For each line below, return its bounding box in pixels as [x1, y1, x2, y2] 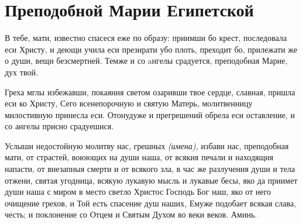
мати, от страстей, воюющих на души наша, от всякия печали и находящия [5, 151, 273, 163]
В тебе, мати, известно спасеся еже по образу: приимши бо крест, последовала [5, 32, 287, 44]
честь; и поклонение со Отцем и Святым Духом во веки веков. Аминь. [5, 208, 257, 220]
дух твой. [5, 66, 38, 78]
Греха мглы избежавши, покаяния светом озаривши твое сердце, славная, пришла [5, 85, 296, 98]
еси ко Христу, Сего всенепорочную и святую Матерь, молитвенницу [5, 97, 253, 109]
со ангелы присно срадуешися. [5, 120, 114, 132]
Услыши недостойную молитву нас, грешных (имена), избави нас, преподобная [5, 139, 289, 151]
